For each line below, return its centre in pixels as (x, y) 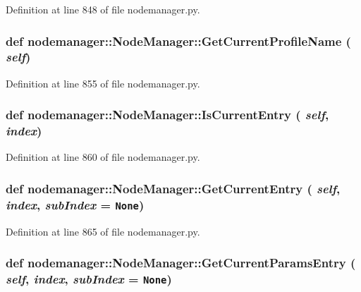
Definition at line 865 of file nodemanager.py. (103, 231)
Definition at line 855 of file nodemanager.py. (103, 83)
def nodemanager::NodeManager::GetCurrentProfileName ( (178, 41)
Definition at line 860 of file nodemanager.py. (103, 157)
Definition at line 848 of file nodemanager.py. (103, 9)
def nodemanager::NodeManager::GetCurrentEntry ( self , (173, 188)
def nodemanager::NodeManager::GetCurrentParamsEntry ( (181, 263)
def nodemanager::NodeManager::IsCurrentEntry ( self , (167, 115)
